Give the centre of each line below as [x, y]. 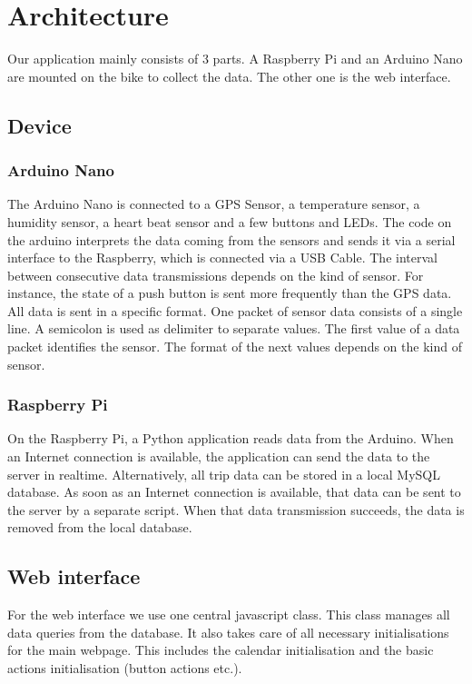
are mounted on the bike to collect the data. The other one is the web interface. [229, 76]
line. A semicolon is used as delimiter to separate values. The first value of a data [234, 328]
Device [39, 125]
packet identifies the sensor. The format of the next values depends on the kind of [235, 347]
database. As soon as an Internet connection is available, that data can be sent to [234, 492]
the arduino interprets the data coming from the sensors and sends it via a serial [231, 239]
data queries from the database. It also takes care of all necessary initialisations [228, 632]
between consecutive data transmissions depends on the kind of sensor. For [216, 275]
